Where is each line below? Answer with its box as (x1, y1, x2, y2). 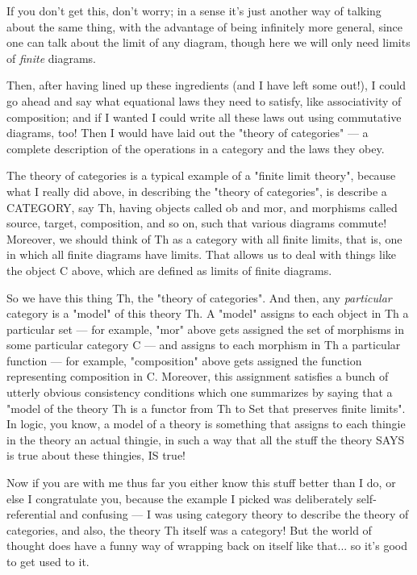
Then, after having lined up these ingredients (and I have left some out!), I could (6, 77, 406, 94)
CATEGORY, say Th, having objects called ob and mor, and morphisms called (6, 198, 398, 215)
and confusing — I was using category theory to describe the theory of (60, 506, 409, 523)
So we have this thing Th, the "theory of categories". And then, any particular (6, 289, 392, 306)
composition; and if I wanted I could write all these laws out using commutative (6, 108, 402, 125)
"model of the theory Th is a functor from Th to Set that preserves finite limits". (6, 399, 406, 416)
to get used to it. (6, 553, 90, 569)
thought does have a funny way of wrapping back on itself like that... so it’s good (6, 537, 407, 554)
